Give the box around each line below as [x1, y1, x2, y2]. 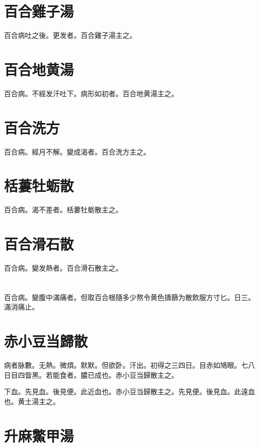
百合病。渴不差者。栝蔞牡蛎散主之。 [4, 204, 123, 215]
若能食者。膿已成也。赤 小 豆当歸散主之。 [45, 369, 178, 380]
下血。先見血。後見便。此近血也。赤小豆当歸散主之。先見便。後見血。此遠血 [4, 386, 255, 397]
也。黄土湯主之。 [4, 396, 60, 406]
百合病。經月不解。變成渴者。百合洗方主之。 [4, 146, 150, 156]
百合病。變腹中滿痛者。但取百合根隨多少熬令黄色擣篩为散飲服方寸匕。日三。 [4, 292, 255, 302]
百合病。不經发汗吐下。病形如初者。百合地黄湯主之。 [4, 88, 178, 98]
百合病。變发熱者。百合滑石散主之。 [4, 263, 123, 273]
